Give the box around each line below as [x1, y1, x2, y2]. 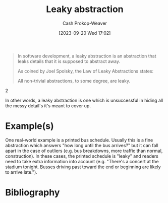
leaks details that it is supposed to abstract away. [17, 58, 120, 64]
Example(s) [5, 120, 54, 132]
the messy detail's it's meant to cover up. [5, 102, 91, 109]
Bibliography [5, 187, 60, 198]
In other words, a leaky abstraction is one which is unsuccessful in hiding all [5, 97, 163, 103]
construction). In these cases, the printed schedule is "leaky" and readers [5, 153, 159, 159]
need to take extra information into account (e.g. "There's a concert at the [5, 158, 159, 164]
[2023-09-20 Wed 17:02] [59, 30, 111, 36]
